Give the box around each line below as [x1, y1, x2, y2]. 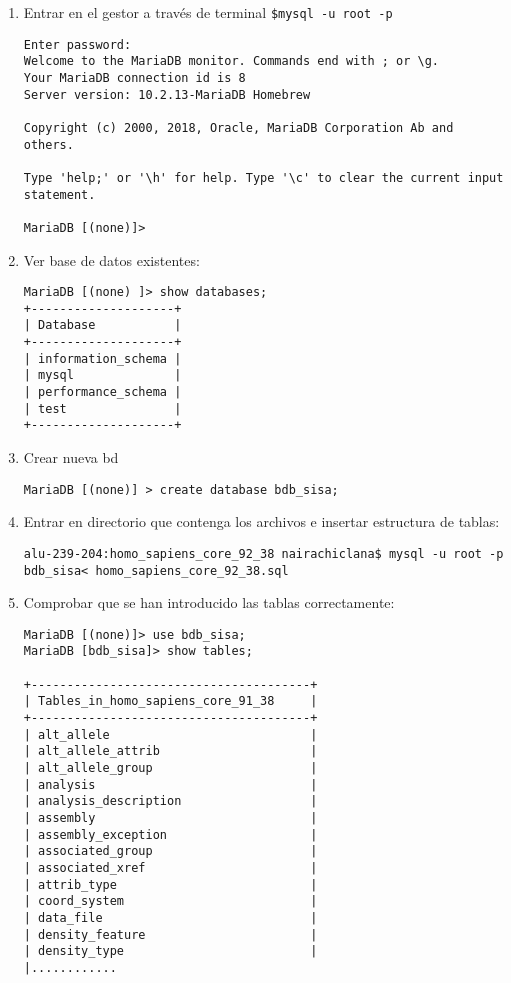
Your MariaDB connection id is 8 [23, 70, 246, 85]
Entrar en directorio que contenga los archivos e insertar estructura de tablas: [23, 511, 500, 532]
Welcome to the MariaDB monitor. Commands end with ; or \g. [23, 54, 440, 69]
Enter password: [23, 37, 132, 52]
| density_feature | [23, 927, 318, 942]
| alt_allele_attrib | [23, 744, 318, 759]
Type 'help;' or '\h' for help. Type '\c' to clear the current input [23, 170, 504, 185]
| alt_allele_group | [23, 761, 318, 776]
